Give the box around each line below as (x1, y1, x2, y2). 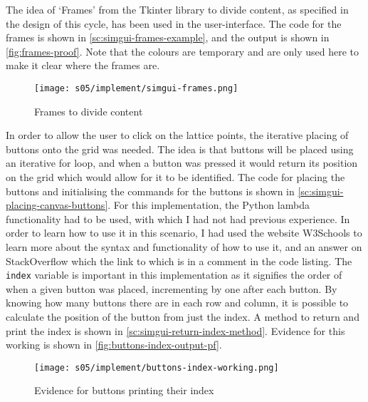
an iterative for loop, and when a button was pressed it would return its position (6, 155, 358, 170)
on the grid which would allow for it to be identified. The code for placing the (6, 170, 345, 184)
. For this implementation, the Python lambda (107, 197, 310, 212)
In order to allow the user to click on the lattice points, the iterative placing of (6, 128, 349, 143)
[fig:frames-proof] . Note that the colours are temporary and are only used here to (6, 43, 359, 58)
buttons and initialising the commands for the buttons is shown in (6, 183, 295, 198)
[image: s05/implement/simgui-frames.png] (34, 83, 238, 93)
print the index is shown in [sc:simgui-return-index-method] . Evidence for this (6, 323, 345, 338)
